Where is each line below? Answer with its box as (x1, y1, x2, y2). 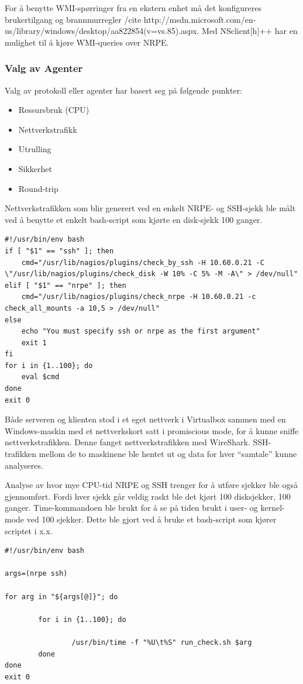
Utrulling (18, 143, 51, 155)
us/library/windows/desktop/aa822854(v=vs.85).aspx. (5, 25, 199, 37)
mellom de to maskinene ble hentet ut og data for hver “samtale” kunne (39, 448, 297, 460)
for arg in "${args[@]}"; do (5, 592, 118, 601)
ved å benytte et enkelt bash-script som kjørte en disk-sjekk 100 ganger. (5, 213, 263, 225)
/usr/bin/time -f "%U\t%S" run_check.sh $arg (71, 638, 252, 647)
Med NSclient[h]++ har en (201, 25, 298, 37)
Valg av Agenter (5, 61, 83, 75)
